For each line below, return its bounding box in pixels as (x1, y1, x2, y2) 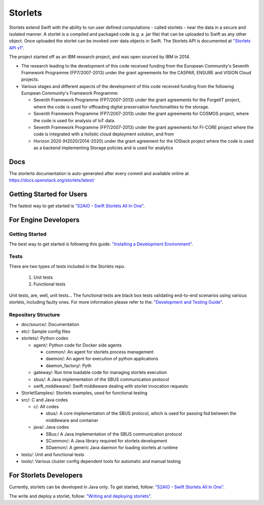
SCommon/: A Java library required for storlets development (45, 438, 167, 444)
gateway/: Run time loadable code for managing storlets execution (33, 370, 167, 375)
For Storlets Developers (9, 471, 83, 480)
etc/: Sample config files (21, 328, 71, 334)
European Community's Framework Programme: (21, 90, 119, 96)
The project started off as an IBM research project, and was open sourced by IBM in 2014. (9, 54, 191, 60)
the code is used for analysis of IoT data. (33, 117, 116, 123)
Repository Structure (9, 311, 61, 318)
